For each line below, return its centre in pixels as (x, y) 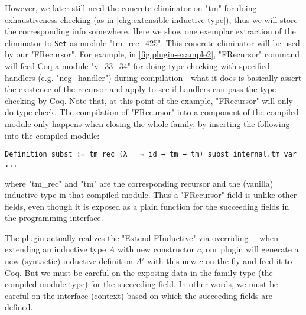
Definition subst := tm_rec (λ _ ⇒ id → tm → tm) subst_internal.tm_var (151, 155)
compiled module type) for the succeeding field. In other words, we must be (141, 284)
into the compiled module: (52, 135)
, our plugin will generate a (250, 249)
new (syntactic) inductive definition (69, 261)
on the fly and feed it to (249, 261)
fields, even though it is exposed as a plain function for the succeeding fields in (147, 206)
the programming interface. (54, 218)
